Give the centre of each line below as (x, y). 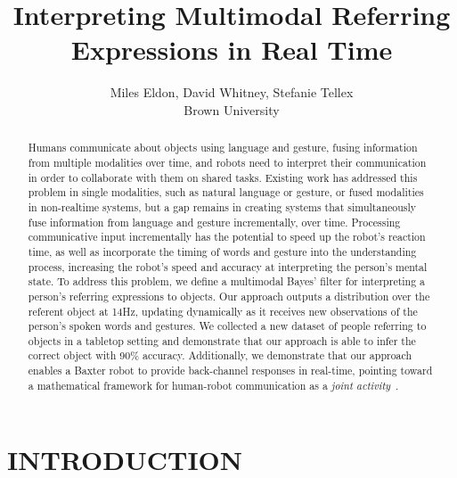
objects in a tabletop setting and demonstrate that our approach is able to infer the (222, 340)
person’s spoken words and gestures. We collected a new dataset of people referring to (227, 326)
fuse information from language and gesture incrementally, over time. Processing (214, 222)
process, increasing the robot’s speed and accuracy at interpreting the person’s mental (228, 266)
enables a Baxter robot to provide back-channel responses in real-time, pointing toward (230, 371)
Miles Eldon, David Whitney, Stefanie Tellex (232, 92)
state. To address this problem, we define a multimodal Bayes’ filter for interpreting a (227, 281)
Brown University (232, 109)
